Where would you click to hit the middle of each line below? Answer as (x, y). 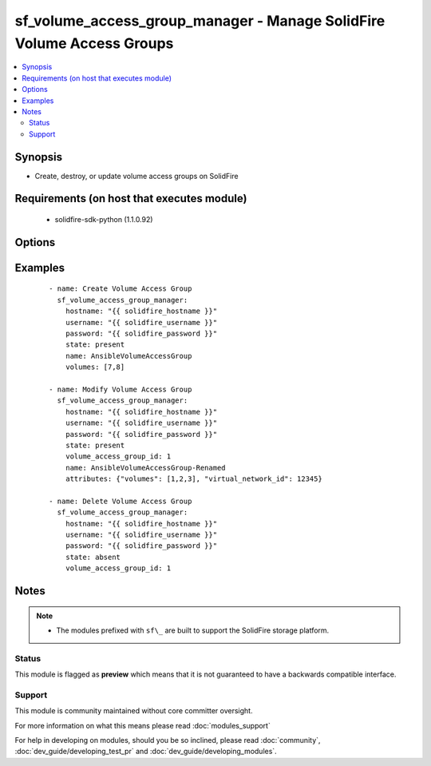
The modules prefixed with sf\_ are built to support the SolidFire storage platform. (193, 630)
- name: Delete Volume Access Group (121, 501)
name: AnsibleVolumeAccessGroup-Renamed (146, 468)
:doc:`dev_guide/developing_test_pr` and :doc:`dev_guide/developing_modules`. (146, 752)
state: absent (93, 557)
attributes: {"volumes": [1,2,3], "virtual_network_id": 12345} (194, 479)
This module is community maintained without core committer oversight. (134, 711)
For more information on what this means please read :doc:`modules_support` (142, 725)
